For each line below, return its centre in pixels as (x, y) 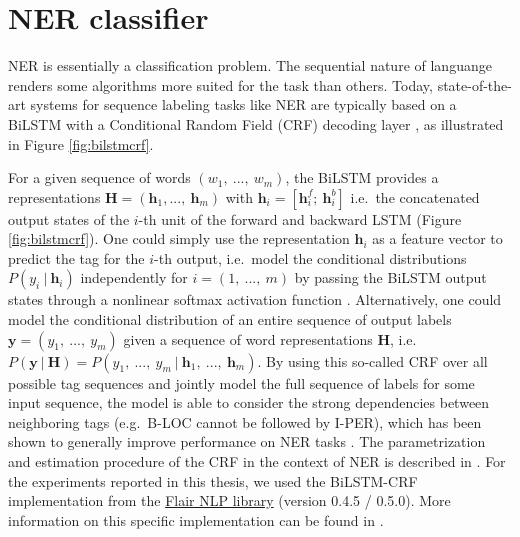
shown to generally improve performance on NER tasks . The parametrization (247, 441)
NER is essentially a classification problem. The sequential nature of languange (250, 65)
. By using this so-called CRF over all (372, 360)
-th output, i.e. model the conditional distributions (310, 257)
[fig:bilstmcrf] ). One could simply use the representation (179, 238)
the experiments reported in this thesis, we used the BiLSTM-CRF (213, 480)
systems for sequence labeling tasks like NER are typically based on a (243, 104)
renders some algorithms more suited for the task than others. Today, (220, 84)
